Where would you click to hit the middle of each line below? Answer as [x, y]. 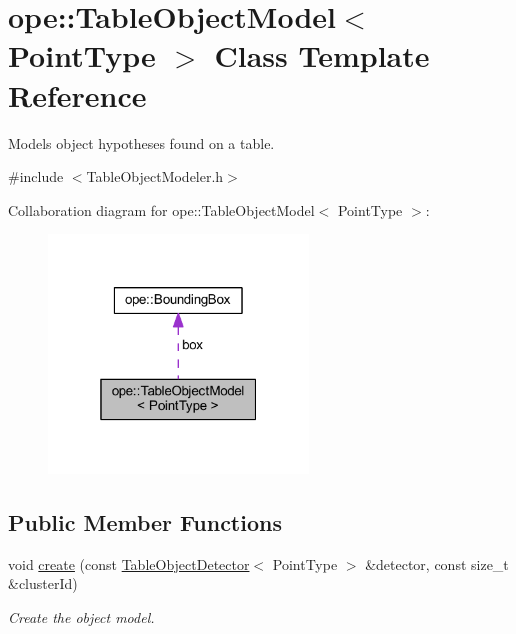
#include [36, 176]
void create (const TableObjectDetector [129, 563]
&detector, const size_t [437, 563]
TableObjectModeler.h [155, 176]
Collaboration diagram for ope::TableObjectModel [161, 209]
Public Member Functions [145, 521]
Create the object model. [81, 616]
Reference [77, 94]
